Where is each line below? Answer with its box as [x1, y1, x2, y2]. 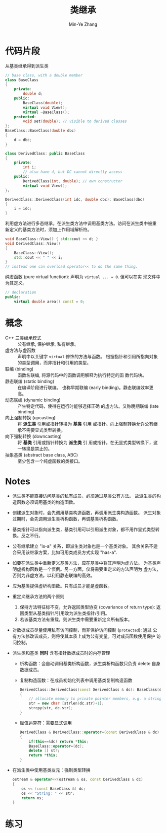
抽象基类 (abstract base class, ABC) [5, 452, 78, 457]
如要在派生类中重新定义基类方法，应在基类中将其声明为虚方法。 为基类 [12, 560, 157, 566]
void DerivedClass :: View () [5, 241, 61, 246]
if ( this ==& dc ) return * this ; [29, 739, 89, 744]
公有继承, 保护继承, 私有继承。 [17, 341, 79, 347]
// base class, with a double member [5, 73, 83, 77]
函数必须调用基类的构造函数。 [16, 499, 78, 505]
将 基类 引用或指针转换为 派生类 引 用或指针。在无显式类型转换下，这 [17, 439, 158, 445]
